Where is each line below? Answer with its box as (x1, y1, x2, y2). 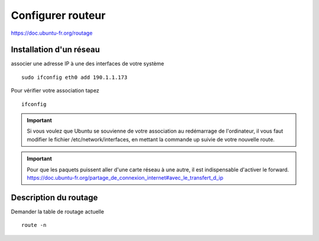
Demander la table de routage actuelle (11, 208, 105, 215)
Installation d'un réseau (11, 45, 100, 55)
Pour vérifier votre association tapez (11, 87, 100, 94)
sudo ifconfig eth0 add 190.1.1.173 (21, 74, 128, 81)
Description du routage (11, 192, 98, 203)
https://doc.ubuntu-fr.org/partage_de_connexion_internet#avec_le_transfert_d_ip (27, 174, 224, 181)
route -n (21, 222, 47, 229)
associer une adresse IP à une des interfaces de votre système (11, 60, 165, 67)
